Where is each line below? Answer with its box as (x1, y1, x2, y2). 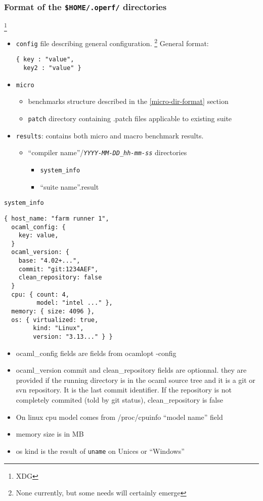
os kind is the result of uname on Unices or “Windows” (16, 445, 185, 456)
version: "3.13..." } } (33, 333, 113, 341)
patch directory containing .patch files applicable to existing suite (28, 113, 232, 123)
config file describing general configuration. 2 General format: (16, 37, 209, 48)
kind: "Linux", (33, 325, 84, 332)
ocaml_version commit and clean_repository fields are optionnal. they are (16, 365, 247, 375)
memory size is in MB (16, 428, 84, 439)
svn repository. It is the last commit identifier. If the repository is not (16, 384, 232, 395)
